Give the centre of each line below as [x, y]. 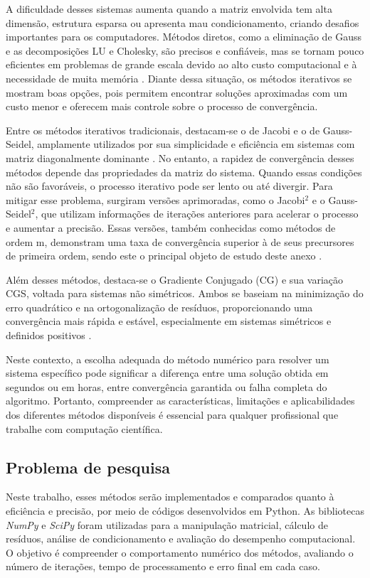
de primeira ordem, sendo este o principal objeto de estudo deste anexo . [164, 256]
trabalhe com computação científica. [84, 428]
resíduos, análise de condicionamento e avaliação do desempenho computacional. [181, 539]
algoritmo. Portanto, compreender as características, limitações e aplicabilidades [180, 401]
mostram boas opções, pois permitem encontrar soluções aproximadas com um [177, 92]
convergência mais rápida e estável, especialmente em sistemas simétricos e [169, 321]
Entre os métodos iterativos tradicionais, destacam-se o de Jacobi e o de [163, 130]
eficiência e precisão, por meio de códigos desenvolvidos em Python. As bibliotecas [185, 511]
